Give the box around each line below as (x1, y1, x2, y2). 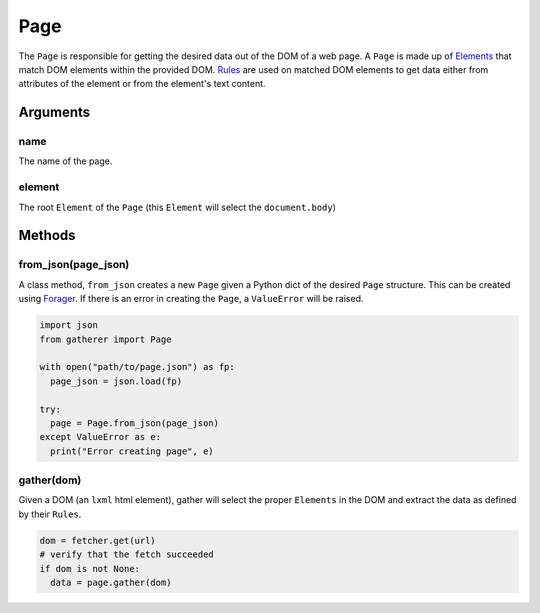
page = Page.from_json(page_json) (50, 417, 220, 429)
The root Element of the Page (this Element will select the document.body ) (18, 201, 337, 213)
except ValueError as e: (39, 431, 162, 443)
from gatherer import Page (39, 333, 172, 345)
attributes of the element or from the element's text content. (18, 78, 266, 90)
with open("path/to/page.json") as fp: (39, 361, 235, 373)
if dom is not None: (39, 563, 140, 574)
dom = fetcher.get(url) (39, 535, 157, 546)
